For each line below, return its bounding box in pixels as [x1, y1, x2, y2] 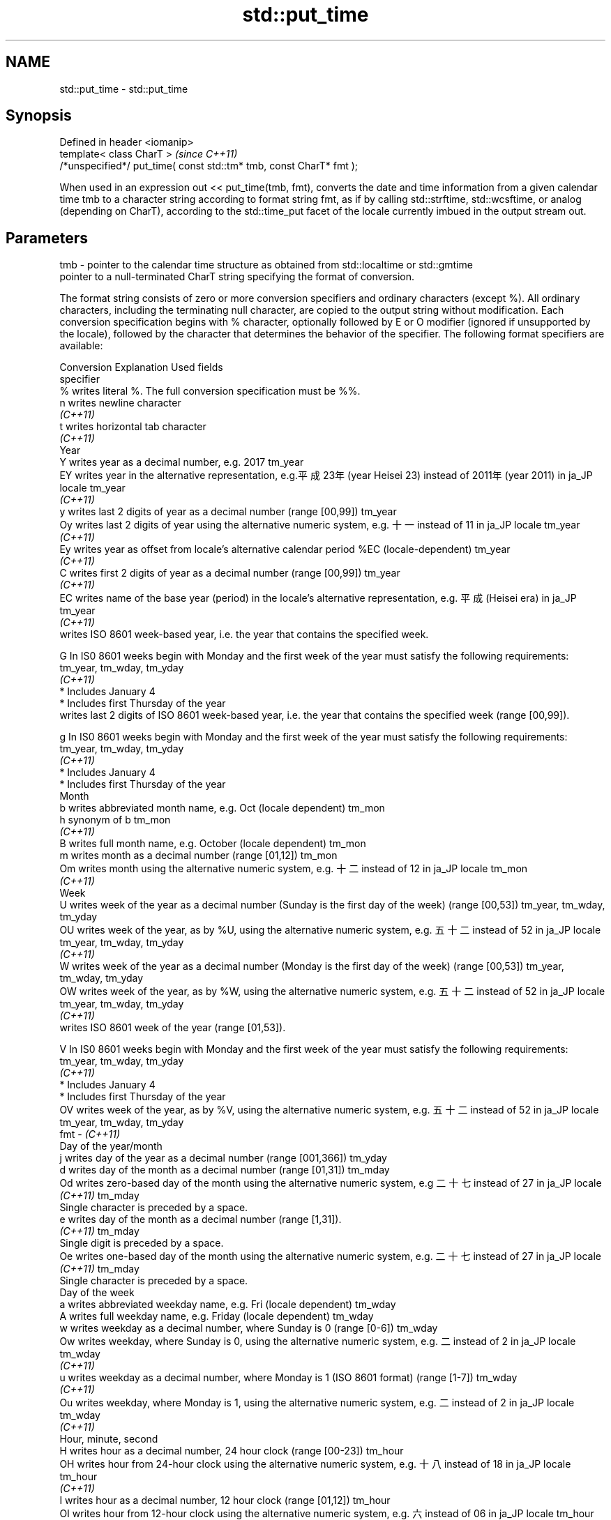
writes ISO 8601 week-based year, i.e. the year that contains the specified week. [59, 628, 429, 641]
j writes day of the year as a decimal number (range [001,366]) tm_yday [59, 1152, 387, 1164]
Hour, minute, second [59, 1433, 158, 1445]
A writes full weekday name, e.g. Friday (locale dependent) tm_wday [59, 1310, 374, 1323]
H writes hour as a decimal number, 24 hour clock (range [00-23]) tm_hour [59, 1445, 404, 1457]
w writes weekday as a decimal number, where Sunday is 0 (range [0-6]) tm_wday [59, 1322, 438, 1335]
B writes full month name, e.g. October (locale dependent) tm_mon [59, 837, 366, 850]
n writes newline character [59, 397, 181, 409]
